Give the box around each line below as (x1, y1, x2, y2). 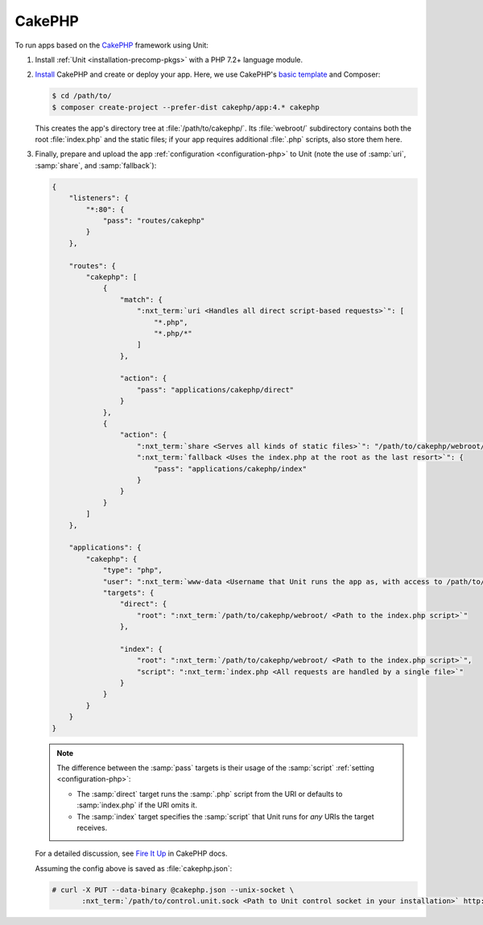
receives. (76, 823, 108, 832)
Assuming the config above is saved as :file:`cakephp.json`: (35, 863, 233, 873)
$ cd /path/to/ (52, 91, 112, 101)
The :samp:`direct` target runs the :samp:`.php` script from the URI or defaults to (76, 789, 343, 798)
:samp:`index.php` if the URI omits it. (76, 800, 197, 810)
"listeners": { (68, 193, 129, 203)
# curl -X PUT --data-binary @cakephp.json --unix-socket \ (52, 885, 295, 894)
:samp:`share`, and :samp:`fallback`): (35, 160, 157, 170)
